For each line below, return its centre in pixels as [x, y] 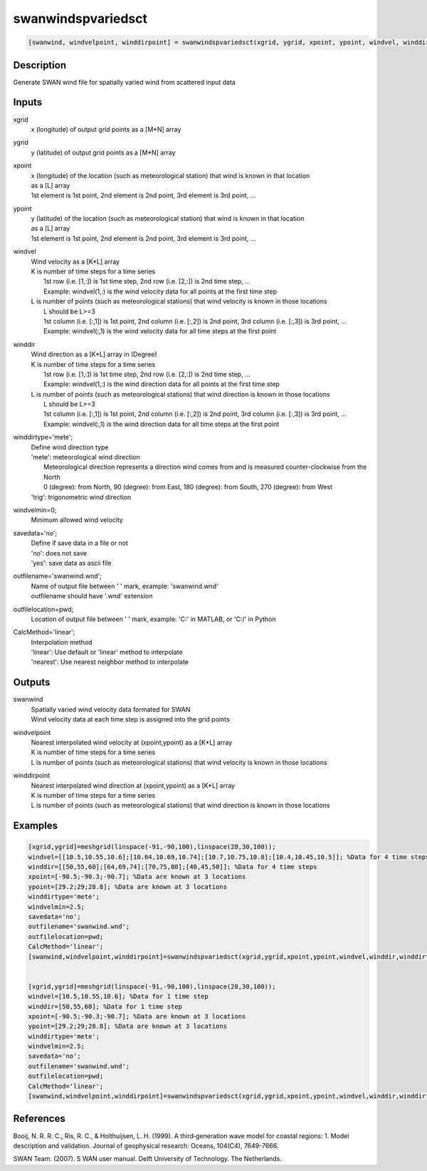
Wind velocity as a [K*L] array [75, 261]
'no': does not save [59, 553]
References [39, 1119]
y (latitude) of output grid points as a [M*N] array [103, 152]
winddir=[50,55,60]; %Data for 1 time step [105, 1006]
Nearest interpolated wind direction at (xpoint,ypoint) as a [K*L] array [133, 785]
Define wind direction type [70, 447]
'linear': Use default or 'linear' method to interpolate [107, 652]
